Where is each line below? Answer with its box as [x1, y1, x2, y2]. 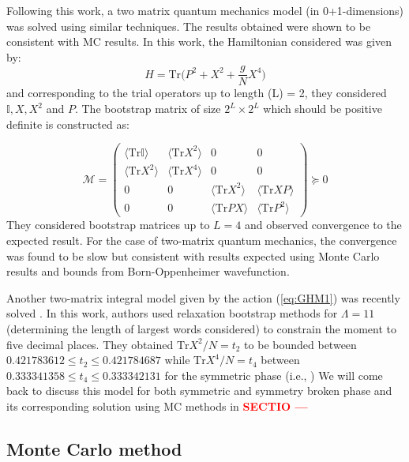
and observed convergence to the [244, 216, 402, 233]
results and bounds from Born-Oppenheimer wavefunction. [6, 263, 290, 280]
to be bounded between [244, 336, 357, 352]
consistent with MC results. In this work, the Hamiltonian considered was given [6, 33, 392, 50]
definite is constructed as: [6, 115, 129, 132]
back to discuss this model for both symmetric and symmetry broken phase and [6, 382, 392, 399]
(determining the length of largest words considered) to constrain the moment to [6, 320, 396, 336]
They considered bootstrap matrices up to [6, 216, 210, 233]
